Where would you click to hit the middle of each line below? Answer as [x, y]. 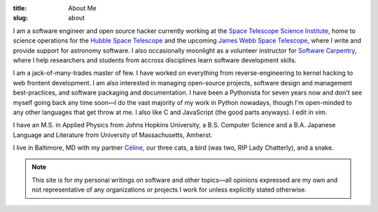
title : [20, 8]
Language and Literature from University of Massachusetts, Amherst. [113, 135]
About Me [83, 8]
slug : [20, 18]
